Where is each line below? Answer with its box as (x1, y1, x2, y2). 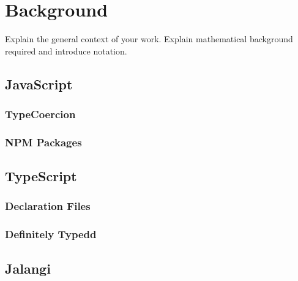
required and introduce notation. (5, 44, 127, 57)
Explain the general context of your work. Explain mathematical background (5, 32, 293, 45)
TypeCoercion (5, 107, 76, 122)
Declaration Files (5, 198, 91, 214)
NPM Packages (5, 134, 82, 149)
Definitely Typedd (5, 227, 97, 242)
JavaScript (5, 74, 73, 93)
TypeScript (5, 167, 77, 185)
